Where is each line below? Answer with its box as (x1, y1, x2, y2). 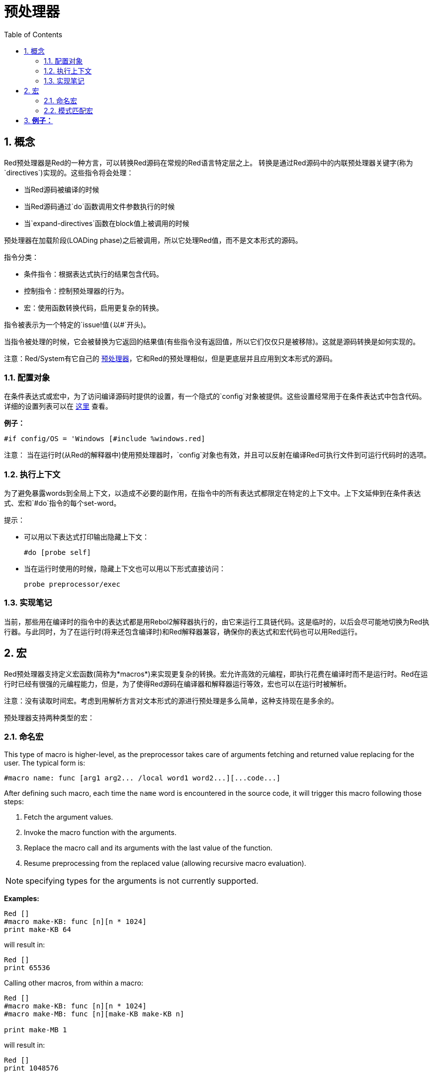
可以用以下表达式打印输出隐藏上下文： (24, 533, 149, 541)
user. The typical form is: (4, 759, 86, 768)
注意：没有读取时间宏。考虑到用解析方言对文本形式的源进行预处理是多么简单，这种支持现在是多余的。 (4, 696, 338, 705)
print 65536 (4, 964, 50, 972)
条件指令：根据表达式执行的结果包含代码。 (24, 269, 163, 278)
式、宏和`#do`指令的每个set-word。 (4, 499, 121, 508)
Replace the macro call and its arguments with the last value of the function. (24, 844, 273, 852)
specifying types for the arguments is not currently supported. (25, 876, 259, 886)
